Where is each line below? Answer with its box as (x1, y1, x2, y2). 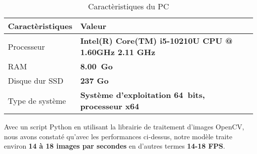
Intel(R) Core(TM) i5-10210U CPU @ (80, 35, 233, 46)
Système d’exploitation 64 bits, (80, 89, 205, 100)
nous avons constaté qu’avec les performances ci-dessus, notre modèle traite (4, 131, 232, 141)
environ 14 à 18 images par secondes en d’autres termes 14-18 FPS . (4, 141, 225, 151)
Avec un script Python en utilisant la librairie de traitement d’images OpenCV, (4, 122, 244, 131)
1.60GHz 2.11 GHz (80, 46, 156, 58)
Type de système (8, 94, 66, 106)
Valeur (80, 20, 107, 31)
